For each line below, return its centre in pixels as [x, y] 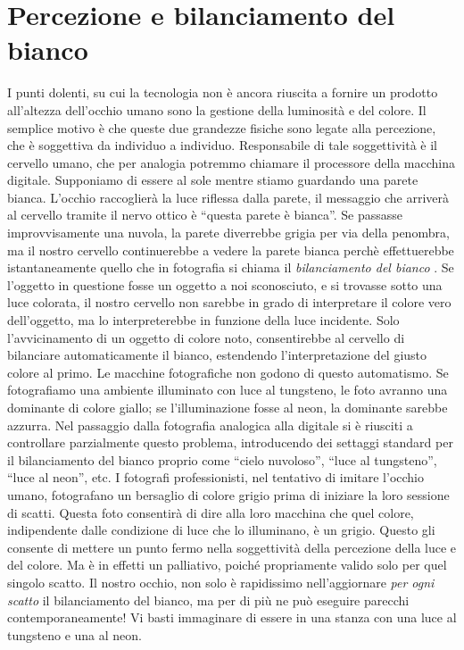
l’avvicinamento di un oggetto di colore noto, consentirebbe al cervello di [206, 337]
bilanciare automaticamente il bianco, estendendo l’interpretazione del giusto [217, 355]
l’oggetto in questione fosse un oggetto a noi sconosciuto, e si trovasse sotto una [225, 284]
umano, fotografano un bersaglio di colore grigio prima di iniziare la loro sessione [228, 494]
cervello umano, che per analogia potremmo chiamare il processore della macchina [232, 162]
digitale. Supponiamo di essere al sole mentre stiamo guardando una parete [213, 180]
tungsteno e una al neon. [75, 634]
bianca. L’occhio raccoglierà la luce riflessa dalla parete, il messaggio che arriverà [228, 197]
